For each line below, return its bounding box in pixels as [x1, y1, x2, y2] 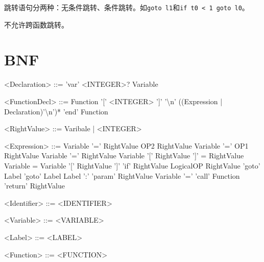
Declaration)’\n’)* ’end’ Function [4, 106, 108, 116]
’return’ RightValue [4, 180, 65, 191]
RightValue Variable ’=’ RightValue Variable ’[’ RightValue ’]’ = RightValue [4, 150, 244, 161]
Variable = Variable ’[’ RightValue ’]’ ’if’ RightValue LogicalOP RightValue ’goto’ [4, 160, 260, 171]
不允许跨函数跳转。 [4, 19, 68, 30]
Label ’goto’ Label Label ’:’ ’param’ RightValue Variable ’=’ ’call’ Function [4, 170, 240, 181]
